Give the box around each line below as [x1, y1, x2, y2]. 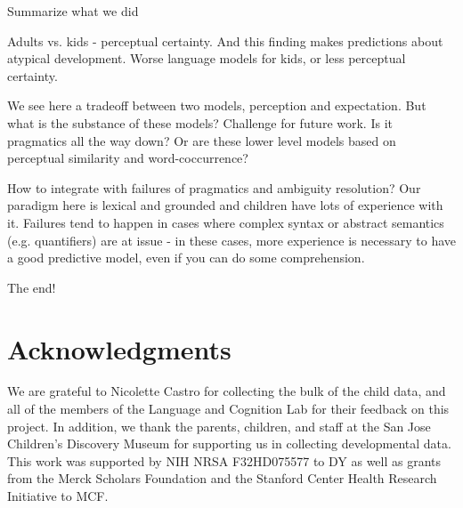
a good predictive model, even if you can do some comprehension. [7, 248, 365, 267]
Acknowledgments [7, 330, 231, 367]
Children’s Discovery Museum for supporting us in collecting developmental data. [7, 434, 451, 453]
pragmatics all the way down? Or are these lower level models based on [7, 131, 396, 149]
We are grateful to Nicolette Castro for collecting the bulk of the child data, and [7, 382, 446, 400]
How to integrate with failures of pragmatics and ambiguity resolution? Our [7, 178, 421, 197]
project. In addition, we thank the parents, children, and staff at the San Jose [7, 416, 431, 435]
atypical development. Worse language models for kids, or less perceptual [7, 49, 406, 68]
